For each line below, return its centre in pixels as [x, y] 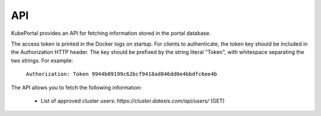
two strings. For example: [42, 60]
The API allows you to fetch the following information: [76, 87]
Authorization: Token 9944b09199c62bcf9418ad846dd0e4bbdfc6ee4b [122, 74]
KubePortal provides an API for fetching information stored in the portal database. [111, 33]
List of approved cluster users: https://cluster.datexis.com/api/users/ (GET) [133, 101]
